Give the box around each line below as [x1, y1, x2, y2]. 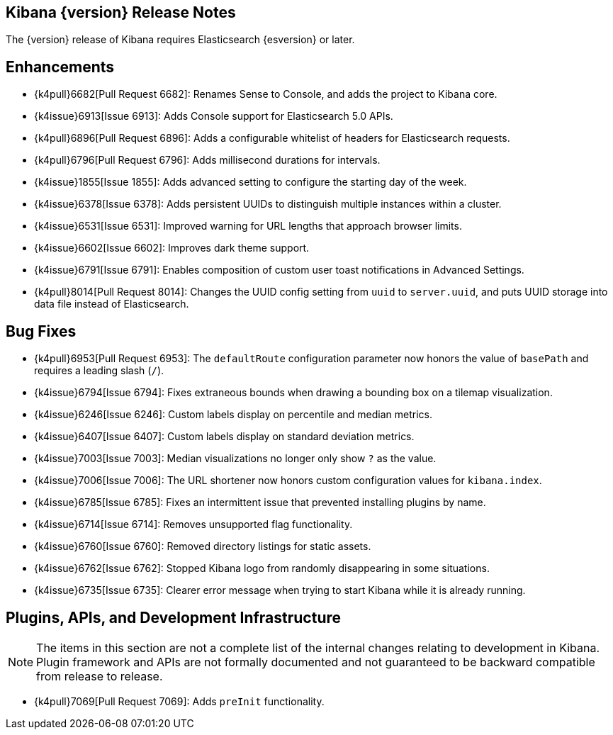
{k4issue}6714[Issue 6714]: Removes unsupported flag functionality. [34, 518, 353, 531]
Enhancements [6, 57, 115, 76]
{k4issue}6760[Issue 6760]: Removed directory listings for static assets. [34, 540, 371, 553]
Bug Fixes [6, 322, 77, 340]
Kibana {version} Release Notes [6, 4, 236, 21]
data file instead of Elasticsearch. [34, 298, 189, 310]
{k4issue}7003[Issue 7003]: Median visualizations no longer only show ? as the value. [34, 452, 437, 465]
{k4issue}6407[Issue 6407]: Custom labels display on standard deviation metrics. [34, 430, 415, 443]
